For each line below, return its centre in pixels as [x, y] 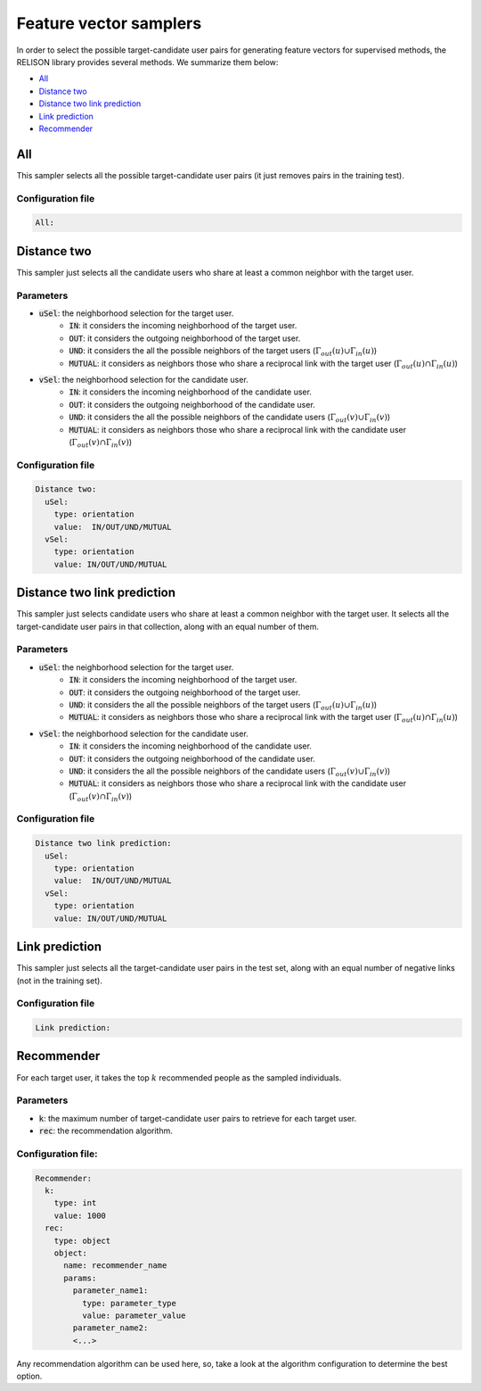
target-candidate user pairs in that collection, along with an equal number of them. [168, 626]
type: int [75, 1203]
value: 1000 [80, 1215]
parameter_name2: [110, 1328]
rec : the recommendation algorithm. [106, 1131]
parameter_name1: [110, 1291]
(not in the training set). [59, 981]
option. [29, 1376]
